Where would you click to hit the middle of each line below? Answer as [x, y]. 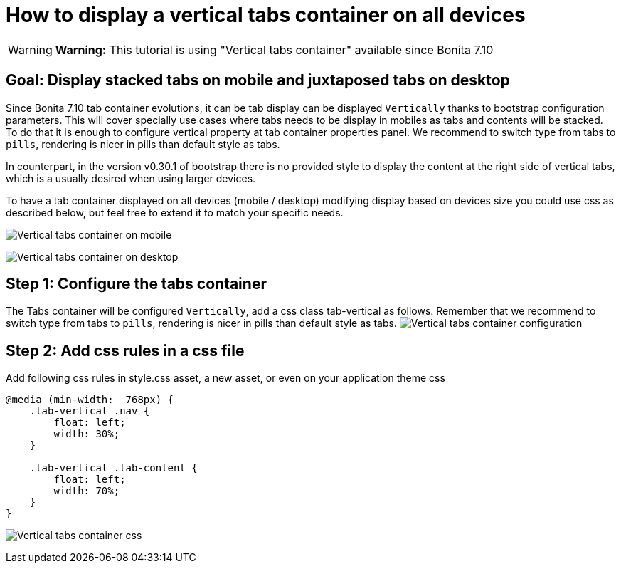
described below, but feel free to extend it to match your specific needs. [175, 212]
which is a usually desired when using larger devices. [131, 178]
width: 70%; [87, 491]
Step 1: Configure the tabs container [136, 284]
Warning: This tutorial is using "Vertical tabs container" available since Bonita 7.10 [274, 49]
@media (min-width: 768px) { [90, 400]
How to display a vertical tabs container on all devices [266, 15]
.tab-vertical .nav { [90, 411]
